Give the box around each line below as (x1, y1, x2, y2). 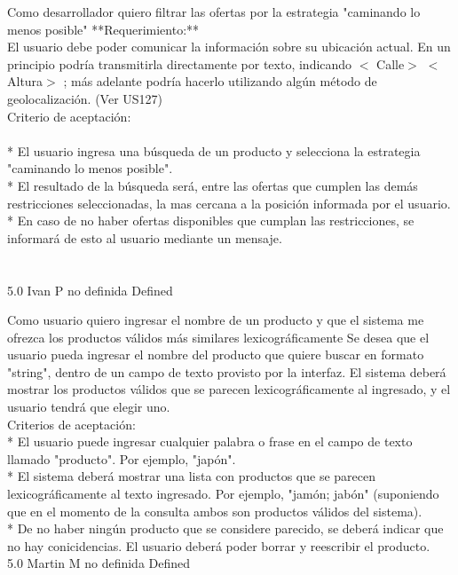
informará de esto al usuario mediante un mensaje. (7, 228, 282, 247)
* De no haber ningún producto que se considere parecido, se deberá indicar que (7, 519, 444, 538)
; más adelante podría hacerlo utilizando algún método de (63, 72, 377, 91)
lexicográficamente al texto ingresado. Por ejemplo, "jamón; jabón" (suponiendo (7, 484, 439, 503)
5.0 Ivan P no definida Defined (7, 280, 173, 299)
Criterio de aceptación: (7, 106, 131, 125)
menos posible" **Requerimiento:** (7, 20, 200, 38)
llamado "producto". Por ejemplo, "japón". (7, 449, 236, 468)
